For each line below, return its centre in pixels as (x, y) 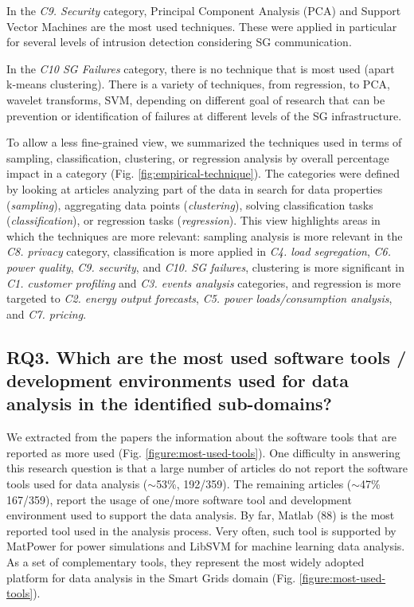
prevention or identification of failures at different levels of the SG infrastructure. (204, 115)
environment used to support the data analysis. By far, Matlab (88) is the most (201, 515)
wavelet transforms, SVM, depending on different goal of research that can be (196, 99)
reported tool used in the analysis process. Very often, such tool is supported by (201, 530)
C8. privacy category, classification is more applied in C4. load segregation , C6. (199, 251)
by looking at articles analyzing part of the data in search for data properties (195, 188)
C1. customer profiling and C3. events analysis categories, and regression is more (204, 282)
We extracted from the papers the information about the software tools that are (202, 437)
